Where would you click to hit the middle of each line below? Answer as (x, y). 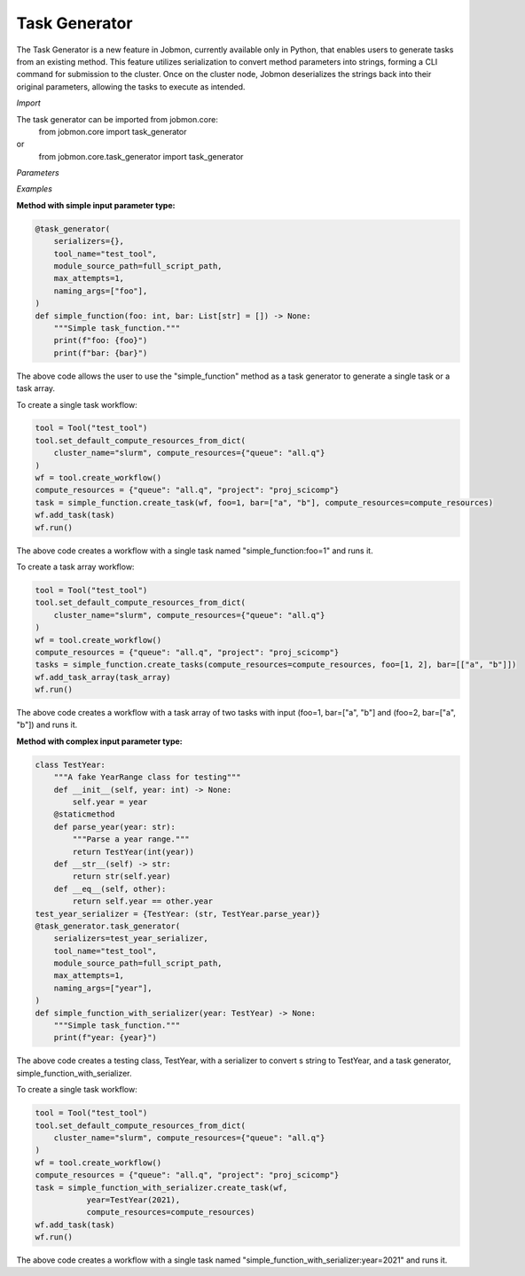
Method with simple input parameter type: (96, 205)
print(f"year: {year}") (105, 1038)
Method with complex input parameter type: (99, 741)
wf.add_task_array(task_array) (103, 677)
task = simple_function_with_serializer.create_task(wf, (161, 1187)
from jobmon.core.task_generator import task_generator (141, 156)
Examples (35, 189)
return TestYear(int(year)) (133, 852)
